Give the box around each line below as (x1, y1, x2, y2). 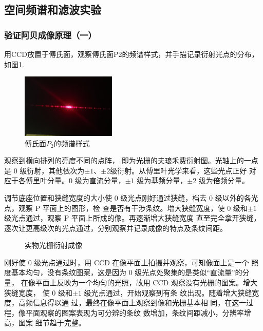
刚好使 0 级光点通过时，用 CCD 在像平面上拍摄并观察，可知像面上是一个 (4, 257, 249, 267)
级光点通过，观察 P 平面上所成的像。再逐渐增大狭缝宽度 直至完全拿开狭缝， (4, 212, 261, 223)
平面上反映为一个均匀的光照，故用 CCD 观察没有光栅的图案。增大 (35, 277, 257, 288)
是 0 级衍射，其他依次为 (4, 165, 85, 176)
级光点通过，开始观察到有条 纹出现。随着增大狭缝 (84, 287, 252, 298)
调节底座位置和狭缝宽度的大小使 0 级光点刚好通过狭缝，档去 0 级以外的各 (4, 192, 251, 203)
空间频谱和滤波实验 (4, 2, 101, 17)
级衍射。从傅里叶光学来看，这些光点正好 (110, 165, 247, 176)
